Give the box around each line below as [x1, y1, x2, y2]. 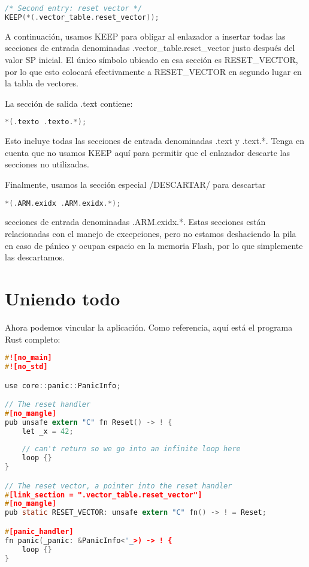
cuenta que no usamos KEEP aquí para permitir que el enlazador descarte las [5, 146, 290, 158]
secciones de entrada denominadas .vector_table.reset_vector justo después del [5, 41, 295, 54]
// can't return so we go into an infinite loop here [22, 445, 241, 454]
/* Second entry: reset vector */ [5, 4, 143, 13]
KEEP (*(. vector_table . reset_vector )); [5, 13, 159, 22]
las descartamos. [5, 251, 65, 263]
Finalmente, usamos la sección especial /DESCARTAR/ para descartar [5, 178, 266, 190]
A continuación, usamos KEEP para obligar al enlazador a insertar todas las [5, 29, 286, 42]
